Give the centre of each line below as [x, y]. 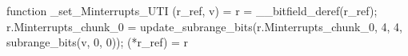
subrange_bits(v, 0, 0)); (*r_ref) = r [98, 42]
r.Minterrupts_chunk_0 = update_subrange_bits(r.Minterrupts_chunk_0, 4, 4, [204, 26]
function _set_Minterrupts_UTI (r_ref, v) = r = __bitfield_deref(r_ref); [192, 10]
